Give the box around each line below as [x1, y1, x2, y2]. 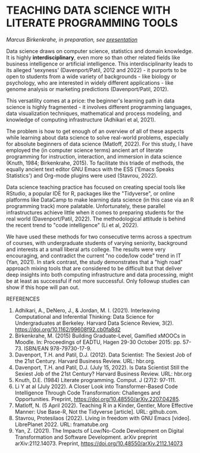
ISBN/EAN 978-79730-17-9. [23, 345, 92, 352]
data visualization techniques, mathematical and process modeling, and [6, 110, 182, 117]
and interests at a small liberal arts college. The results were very [6, 246, 166, 253]
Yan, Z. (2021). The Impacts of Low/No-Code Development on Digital [14, 427, 184, 434]
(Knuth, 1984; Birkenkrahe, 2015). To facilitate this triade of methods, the [6, 159, 185, 166]
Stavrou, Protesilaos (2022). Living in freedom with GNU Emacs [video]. [14, 414, 192, 421]
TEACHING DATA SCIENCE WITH [6, 4, 171, 17]
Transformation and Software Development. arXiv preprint [14, 433, 158, 440]
